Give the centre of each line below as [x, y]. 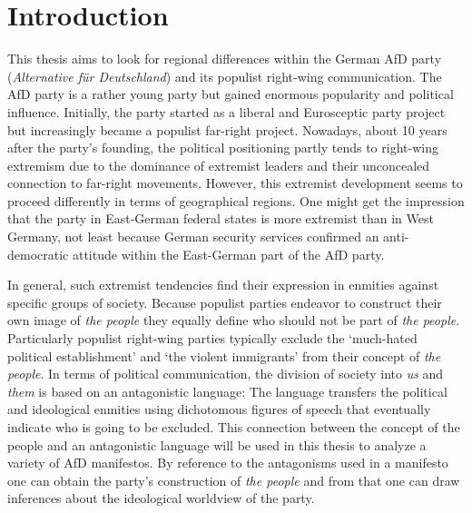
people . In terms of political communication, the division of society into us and [226, 374]
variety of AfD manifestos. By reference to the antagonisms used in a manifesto [228, 463]
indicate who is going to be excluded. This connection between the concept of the [234, 427]
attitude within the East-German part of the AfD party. [228, 254]
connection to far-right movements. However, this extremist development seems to [235, 183]
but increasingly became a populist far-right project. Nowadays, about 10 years [227, 129]
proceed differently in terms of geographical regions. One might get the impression [236, 200]
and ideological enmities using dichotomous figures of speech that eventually [219, 409]
